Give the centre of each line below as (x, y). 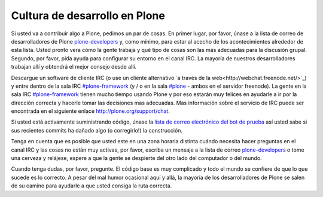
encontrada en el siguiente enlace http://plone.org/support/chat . (90, 111)
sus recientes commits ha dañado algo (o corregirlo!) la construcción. (97, 130)
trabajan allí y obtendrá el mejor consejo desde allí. (74, 67)
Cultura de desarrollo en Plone (88, 16)
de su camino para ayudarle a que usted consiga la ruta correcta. (92, 186)
